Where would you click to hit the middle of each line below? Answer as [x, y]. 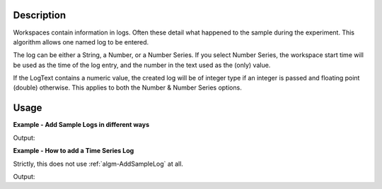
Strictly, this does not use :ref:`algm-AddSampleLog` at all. [98, 164]
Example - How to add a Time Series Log [74, 151]
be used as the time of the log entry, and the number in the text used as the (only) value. [142, 65]
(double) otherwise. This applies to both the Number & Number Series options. [127, 87]
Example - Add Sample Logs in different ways [81, 125]
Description [40, 15]
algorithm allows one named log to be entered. [81, 42]
